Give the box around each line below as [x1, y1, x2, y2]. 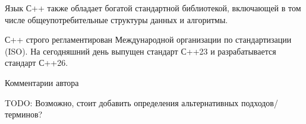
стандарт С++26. [5, 56, 68, 69]
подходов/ [241, 96, 278, 109]
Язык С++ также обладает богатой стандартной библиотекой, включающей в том [5, 2, 301, 14]
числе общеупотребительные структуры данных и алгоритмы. [5, 13, 228, 26]
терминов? [5, 108, 43, 120]
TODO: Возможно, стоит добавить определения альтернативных [5, 96, 239, 109]
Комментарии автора [5, 76, 79, 88]
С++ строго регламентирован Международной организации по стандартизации [5, 33, 292, 46]
